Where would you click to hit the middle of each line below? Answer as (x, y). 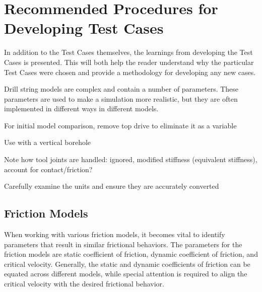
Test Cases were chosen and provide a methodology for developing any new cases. (130, 72)
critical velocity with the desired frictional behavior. (84, 284)
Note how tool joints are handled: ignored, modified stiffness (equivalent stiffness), (131, 159)
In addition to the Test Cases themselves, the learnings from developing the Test (128, 52)
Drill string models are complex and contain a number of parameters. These (121, 89)
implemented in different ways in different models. (81, 108)
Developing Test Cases (84, 28)
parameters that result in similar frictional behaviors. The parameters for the (123, 244)
